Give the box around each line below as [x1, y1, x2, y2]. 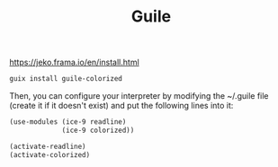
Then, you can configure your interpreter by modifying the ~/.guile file [9, 91, 269, 101]
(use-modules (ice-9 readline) [9, 118, 127, 127]
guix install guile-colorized [9, 75, 123, 83]
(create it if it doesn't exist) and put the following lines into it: [9, 101, 234, 111]
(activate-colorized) [9, 150, 91, 159]
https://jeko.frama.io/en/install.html [9, 57, 139, 68]
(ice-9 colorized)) [61, 126, 135, 135]
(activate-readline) [9, 142, 87, 151]
